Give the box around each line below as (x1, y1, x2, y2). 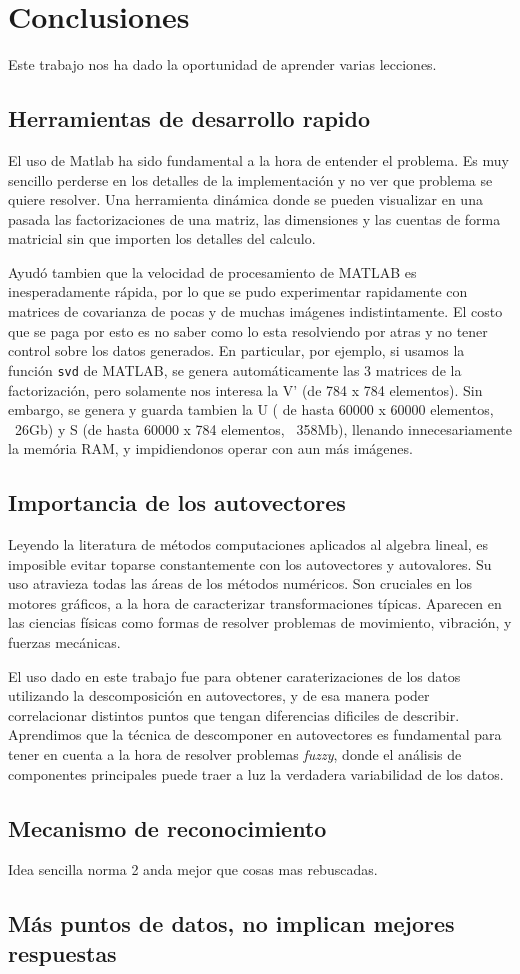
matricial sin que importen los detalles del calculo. (8, 228, 316, 249)
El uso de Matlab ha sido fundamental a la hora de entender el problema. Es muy (8, 149, 509, 170)
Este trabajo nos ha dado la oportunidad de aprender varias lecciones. (8, 54, 437, 75)
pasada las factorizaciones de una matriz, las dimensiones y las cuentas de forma (8, 208, 501, 229)
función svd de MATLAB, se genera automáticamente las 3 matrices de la (8, 359, 462, 380)
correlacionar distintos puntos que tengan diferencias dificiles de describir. (8, 704, 460, 725)
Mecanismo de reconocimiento (8, 812, 327, 843)
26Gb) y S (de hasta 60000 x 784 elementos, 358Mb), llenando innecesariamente (14, 418, 512, 439)
